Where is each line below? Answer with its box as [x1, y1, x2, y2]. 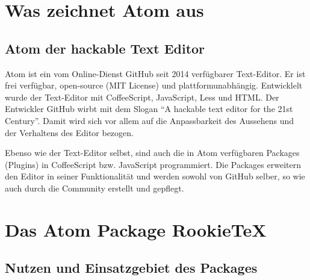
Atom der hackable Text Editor [5, 39, 205, 57]
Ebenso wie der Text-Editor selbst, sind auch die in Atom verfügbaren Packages [5, 146, 300, 159]
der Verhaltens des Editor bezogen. [5, 126, 134, 138]
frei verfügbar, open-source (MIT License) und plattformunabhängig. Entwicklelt [5, 79, 303, 92]
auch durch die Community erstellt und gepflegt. [5, 181, 184, 194]
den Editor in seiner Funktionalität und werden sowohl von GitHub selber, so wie [5, 170, 305, 182]
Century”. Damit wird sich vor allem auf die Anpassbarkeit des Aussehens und [5, 114, 294, 126]
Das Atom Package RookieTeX [5, 217, 267, 241]
